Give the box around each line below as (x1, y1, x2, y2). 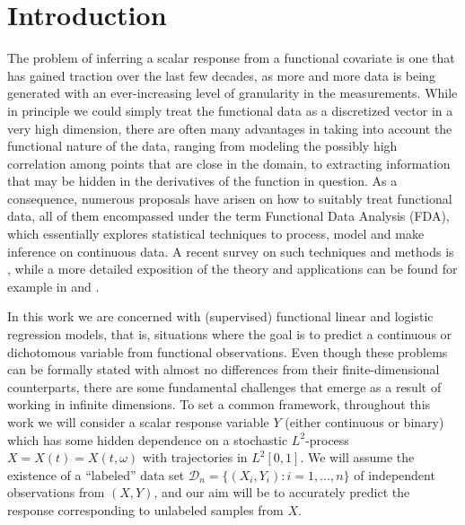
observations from (7, 483, 105, 502)
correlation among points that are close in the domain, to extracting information (7, 153, 451, 172)
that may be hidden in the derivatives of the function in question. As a (7, 171, 398, 190)
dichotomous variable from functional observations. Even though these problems (7, 342, 448, 361)
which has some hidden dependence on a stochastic (7, 430, 288, 449)
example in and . (7, 276, 100, 295)
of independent (354, 465, 435, 484)
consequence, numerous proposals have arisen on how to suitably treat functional (7, 188, 452, 207)
